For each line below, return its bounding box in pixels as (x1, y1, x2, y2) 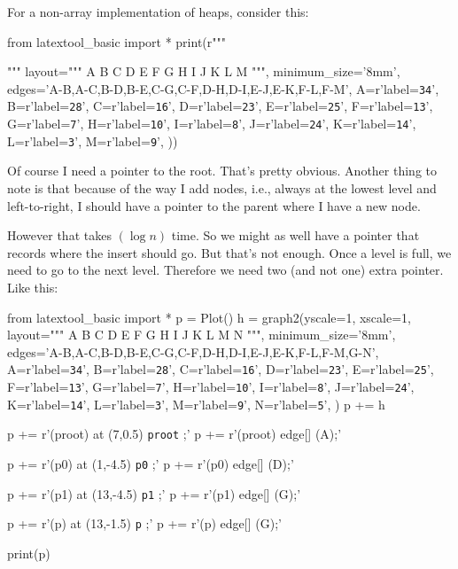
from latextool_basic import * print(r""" (7, 32, 226, 51)
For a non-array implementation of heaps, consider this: (7, 3, 309, 20)
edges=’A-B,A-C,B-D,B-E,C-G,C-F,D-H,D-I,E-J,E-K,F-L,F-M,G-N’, (7, 342, 379, 361)
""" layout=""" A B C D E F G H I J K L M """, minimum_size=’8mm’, (7, 62, 400, 81)
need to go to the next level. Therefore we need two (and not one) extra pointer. (7, 261, 444, 279)
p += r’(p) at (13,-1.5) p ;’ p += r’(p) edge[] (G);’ (7, 514, 282, 533)
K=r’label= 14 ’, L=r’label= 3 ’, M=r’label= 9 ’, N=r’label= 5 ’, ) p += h (7, 394, 385, 413)
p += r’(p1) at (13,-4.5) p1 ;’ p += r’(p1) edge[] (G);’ (7, 484, 301, 503)
